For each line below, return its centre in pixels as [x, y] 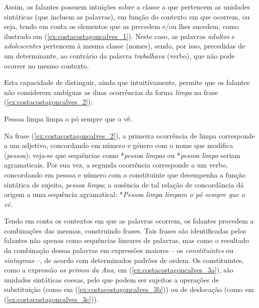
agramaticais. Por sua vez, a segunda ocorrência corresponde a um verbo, [116, 165]
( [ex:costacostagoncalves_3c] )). [51, 299]
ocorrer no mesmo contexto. [47, 65]
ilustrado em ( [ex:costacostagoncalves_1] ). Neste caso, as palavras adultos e [120, 36]
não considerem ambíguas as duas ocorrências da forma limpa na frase [111, 92]
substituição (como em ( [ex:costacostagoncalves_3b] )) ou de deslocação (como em [129, 289]
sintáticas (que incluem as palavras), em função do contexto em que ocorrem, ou [127, 16]
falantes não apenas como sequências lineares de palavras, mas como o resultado [127, 240]
